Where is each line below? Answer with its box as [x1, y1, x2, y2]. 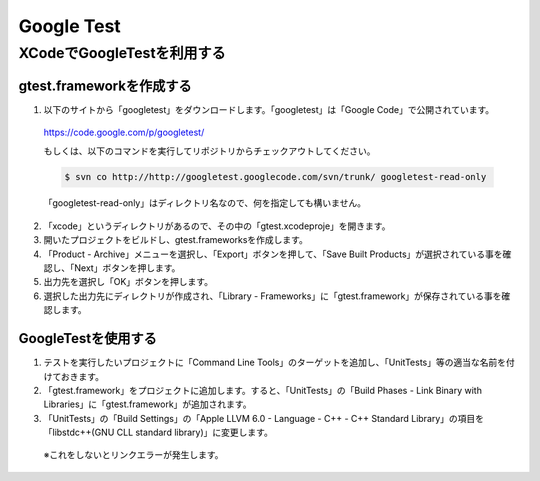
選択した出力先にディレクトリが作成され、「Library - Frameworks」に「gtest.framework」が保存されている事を [43, 290, 502, 302]
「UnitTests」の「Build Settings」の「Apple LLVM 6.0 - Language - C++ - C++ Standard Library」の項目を [43, 412, 485, 424]
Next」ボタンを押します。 [73, 262, 181, 274]
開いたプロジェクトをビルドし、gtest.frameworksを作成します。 [43, 234, 309, 246]
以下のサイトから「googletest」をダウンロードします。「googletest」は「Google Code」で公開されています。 [43, 103, 495, 115]
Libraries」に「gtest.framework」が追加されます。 [43, 398, 252, 410]
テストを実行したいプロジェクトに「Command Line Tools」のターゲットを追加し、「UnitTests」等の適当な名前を [43, 356, 507, 369]
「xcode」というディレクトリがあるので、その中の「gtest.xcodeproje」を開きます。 [43, 220, 391, 232]
